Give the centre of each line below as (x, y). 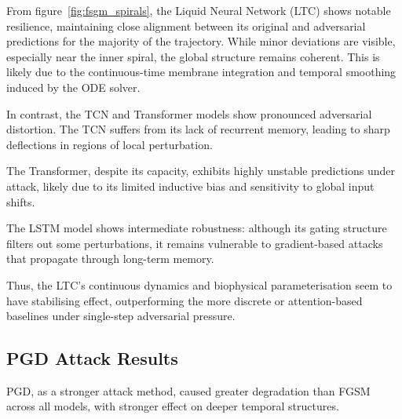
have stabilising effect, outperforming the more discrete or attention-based (185, 300)
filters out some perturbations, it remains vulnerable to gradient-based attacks (195, 243)
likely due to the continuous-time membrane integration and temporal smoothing (201, 72)
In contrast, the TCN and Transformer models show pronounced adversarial (189, 113)
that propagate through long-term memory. (110, 259)
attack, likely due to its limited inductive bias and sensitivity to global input (190, 186)
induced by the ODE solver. (73, 87)
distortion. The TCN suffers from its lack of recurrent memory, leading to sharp (198, 129)
